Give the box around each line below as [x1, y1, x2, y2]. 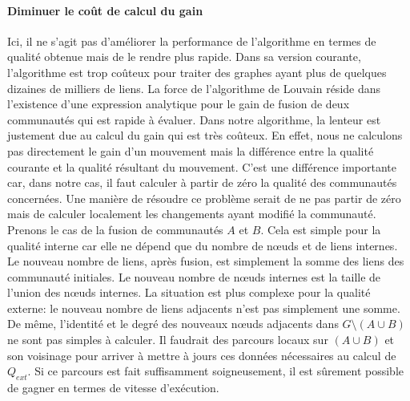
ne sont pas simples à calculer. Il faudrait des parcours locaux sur [7, 331, 328, 348]
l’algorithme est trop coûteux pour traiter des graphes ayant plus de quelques [7, 63, 387, 80]
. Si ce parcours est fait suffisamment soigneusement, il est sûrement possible [27, 363, 404, 379]
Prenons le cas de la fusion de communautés [7, 221, 223, 237]
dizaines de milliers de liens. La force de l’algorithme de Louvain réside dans [7, 79, 381, 96]
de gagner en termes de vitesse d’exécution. [7, 379, 219, 396]
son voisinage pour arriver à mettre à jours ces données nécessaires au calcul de [7, 346, 396, 363]
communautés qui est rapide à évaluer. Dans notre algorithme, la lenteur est [7, 111, 381, 128]
